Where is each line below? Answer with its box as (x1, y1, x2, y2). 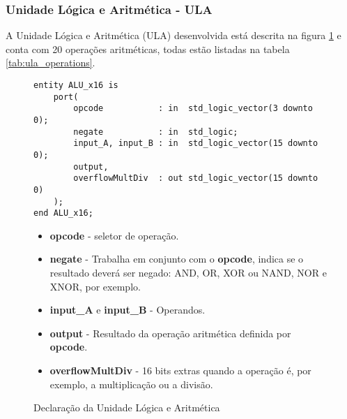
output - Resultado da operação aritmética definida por (49, 325, 291, 340)
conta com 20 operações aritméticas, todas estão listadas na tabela (6, 41, 290, 56)
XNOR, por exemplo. (49, 279, 141, 293)
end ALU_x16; (33, 208, 93, 219)
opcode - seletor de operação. (49, 228, 179, 242)
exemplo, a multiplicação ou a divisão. (49, 376, 213, 391)
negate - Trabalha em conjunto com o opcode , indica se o (49, 251, 304, 266)
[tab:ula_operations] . (6, 55, 95, 70)
